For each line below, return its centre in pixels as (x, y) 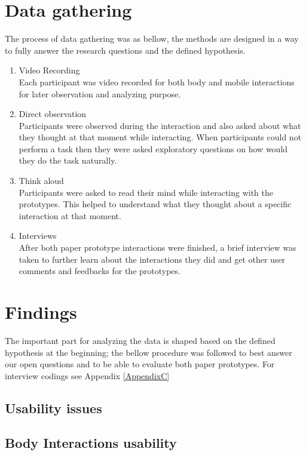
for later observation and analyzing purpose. (100, 93)
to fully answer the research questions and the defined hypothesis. (125, 50)
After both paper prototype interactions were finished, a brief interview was (157, 248)
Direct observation (53, 114)
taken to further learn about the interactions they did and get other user (152, 259)
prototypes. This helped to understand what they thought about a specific (155, 204)
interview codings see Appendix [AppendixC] (87, 375)
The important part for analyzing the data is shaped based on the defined (140, 340)
